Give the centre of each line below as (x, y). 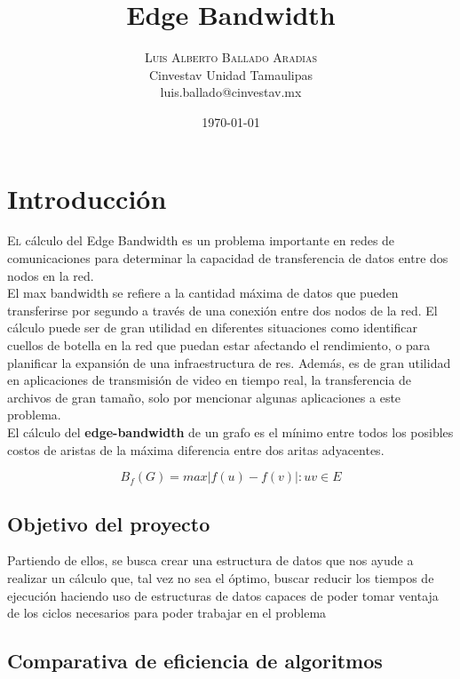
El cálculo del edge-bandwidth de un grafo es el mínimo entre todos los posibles (230, 431)
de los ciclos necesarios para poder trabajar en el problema (167, 613)
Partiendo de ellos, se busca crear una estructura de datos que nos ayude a (210, 560)
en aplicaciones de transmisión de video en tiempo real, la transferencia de (210, 380)
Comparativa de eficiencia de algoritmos (195, 661)
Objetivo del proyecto (109, 523)
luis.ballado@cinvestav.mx (231, 92)
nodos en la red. (51, 275)
